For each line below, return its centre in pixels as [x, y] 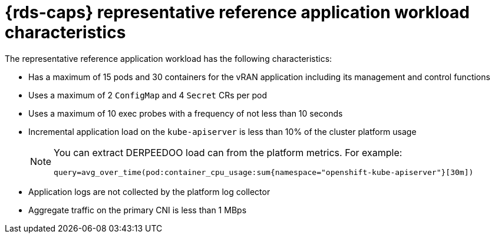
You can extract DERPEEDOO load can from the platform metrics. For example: [228, 152]
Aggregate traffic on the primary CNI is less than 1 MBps [138, 210]
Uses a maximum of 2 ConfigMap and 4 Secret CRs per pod [148, 95]
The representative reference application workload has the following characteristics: [169, 58]
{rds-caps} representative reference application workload [237, 12]
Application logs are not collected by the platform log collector [149, 191]
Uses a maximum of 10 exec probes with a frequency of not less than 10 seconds [186, 113]
